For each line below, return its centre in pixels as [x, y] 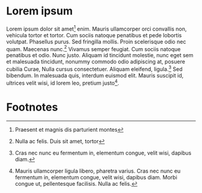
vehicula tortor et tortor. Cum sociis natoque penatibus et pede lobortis [94, 35]
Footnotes [32, 107]
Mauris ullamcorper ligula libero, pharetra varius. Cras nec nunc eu [98, 171]
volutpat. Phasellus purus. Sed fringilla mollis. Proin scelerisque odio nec [96, 41]
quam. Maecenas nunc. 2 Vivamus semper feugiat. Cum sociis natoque [93, 48]
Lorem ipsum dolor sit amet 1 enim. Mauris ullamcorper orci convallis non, [96, 28]
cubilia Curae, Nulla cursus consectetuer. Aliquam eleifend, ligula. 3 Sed [94, 69]
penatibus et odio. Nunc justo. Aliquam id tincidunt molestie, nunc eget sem [100, 55]
